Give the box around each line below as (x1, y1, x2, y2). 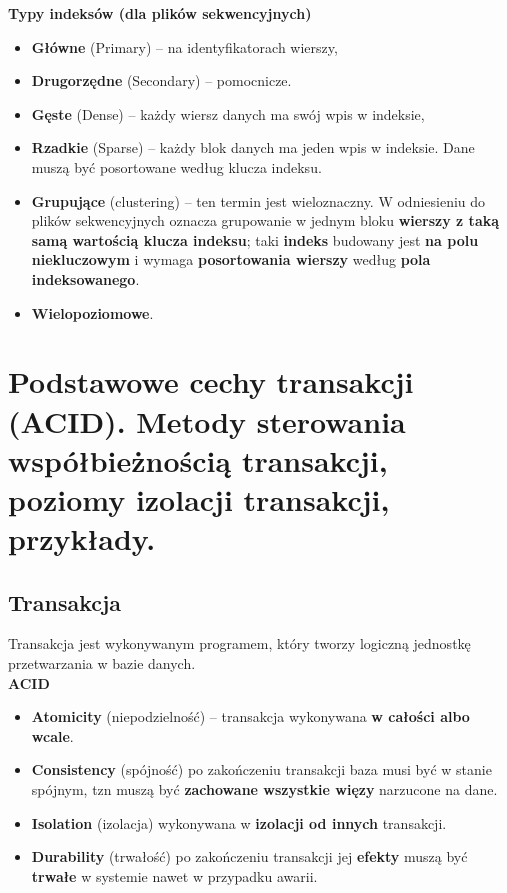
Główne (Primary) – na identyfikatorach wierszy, (31, 36, 338, 57)
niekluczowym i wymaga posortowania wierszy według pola (31, 249, 431, 270)
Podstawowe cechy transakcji (8, 361, 414, 402)
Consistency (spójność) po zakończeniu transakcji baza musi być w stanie (31, 759, 492, 780)
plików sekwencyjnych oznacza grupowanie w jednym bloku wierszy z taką (31, 210, 500, 231)
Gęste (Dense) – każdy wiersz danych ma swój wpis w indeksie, (31, 103, 425, 124)
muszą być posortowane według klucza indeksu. (31, 156, 322, 177)
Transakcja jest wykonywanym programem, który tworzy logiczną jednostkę (8, 633, 471, 654)
